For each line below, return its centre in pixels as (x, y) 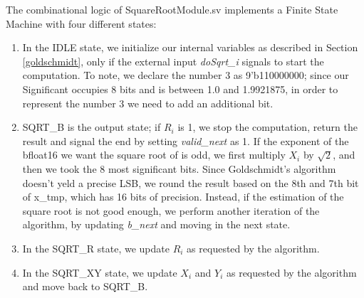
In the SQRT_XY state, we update (100, 272)
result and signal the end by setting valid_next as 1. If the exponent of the (186, 140)
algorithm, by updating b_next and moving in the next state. (156, 224)
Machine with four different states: (81, 23)
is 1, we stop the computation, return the (267, 127)
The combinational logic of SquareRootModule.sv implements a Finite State (172, 9)
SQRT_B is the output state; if (92, 127)
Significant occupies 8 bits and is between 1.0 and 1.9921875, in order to (180, 89)
